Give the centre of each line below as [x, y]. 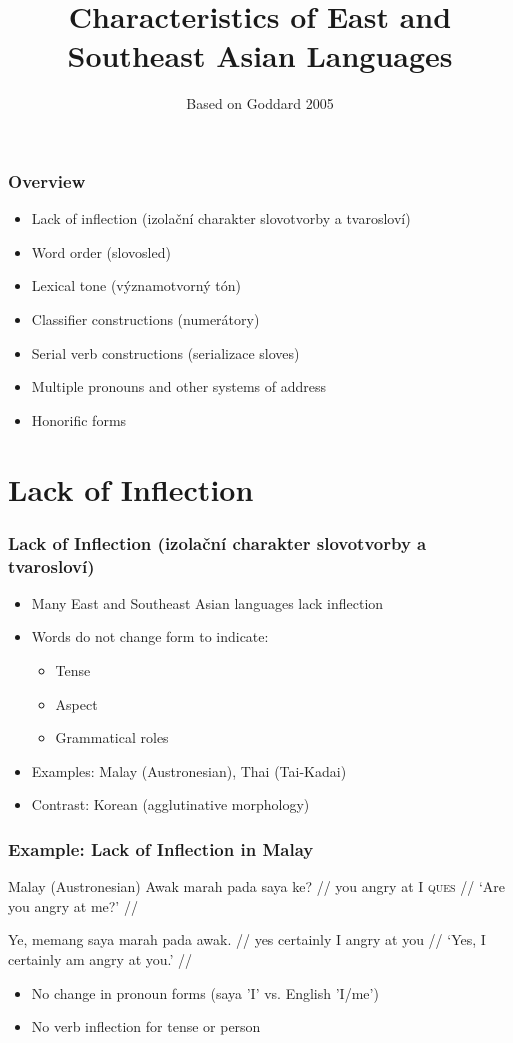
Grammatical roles [112, 737]
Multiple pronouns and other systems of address [179, 386]
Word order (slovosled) [101, 251]
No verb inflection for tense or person [146, 1026]
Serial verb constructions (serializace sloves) [165, 352]
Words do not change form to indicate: [150, 636]
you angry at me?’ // [73, 905]
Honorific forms [79, 419]
